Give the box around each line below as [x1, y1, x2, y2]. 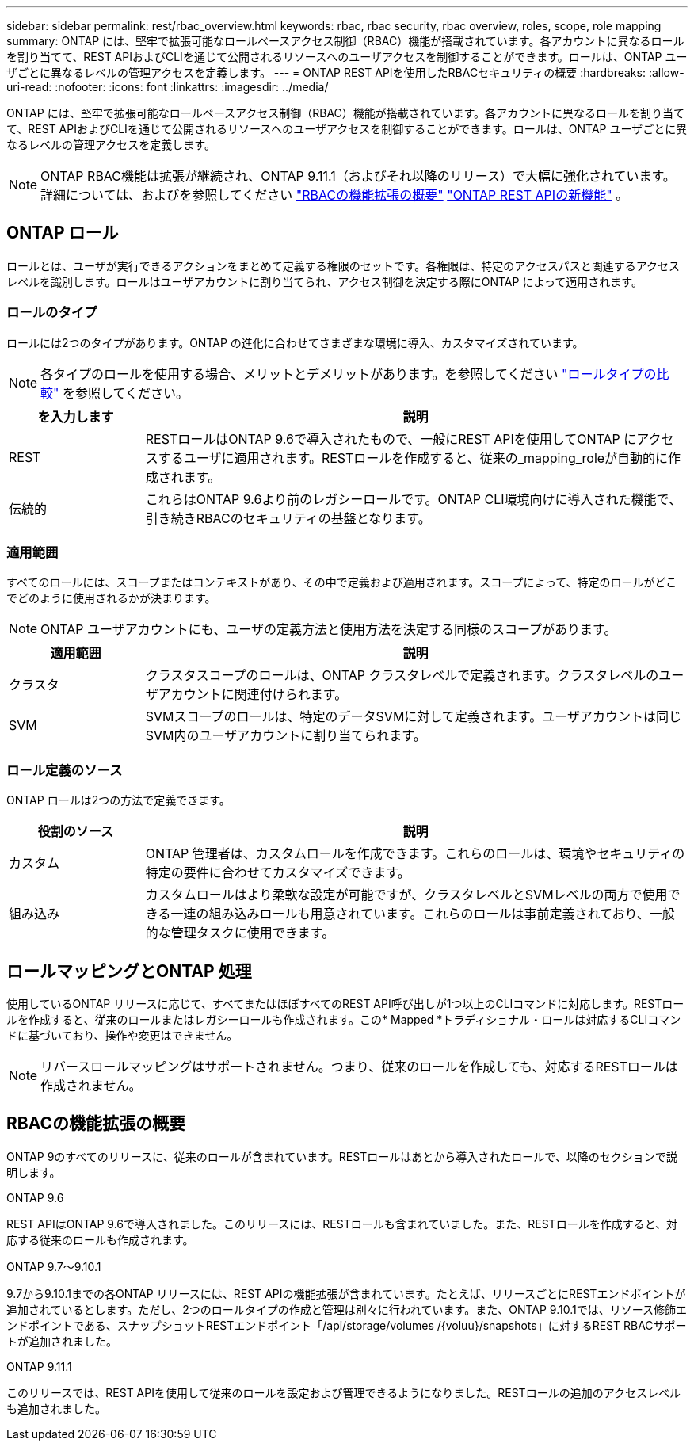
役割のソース [37, 823, 113, 840]
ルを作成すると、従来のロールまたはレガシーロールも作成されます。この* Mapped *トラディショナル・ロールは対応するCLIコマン [6, 1012, 681, 1026]
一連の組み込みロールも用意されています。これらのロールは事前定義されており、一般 [170, 906, 675, 922]
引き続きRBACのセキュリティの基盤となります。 [145, 510, 431, 526]
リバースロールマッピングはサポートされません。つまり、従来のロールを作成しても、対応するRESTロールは [40, 1058, 678, 1075]
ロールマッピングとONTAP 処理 [6, 960, 252, 981]
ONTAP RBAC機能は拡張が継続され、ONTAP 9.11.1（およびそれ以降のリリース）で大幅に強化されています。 [40, 168, 676, 184]
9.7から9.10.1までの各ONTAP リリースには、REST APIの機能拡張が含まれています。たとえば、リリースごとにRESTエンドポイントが [6, 1286, 686, 1300]
